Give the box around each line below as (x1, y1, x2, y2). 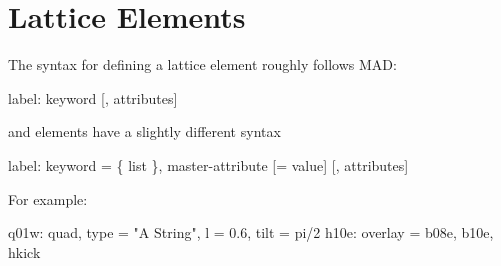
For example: (8, 188, 88, 209)
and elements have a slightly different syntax (8, 121, 281, 142)
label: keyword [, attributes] (8, 87, 178, 108)
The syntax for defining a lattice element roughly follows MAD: (8, 54, 397, 75)
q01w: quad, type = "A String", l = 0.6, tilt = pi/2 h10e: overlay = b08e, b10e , (8, 222, 494, 243)
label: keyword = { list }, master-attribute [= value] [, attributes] (8, 154, 409, 175)
